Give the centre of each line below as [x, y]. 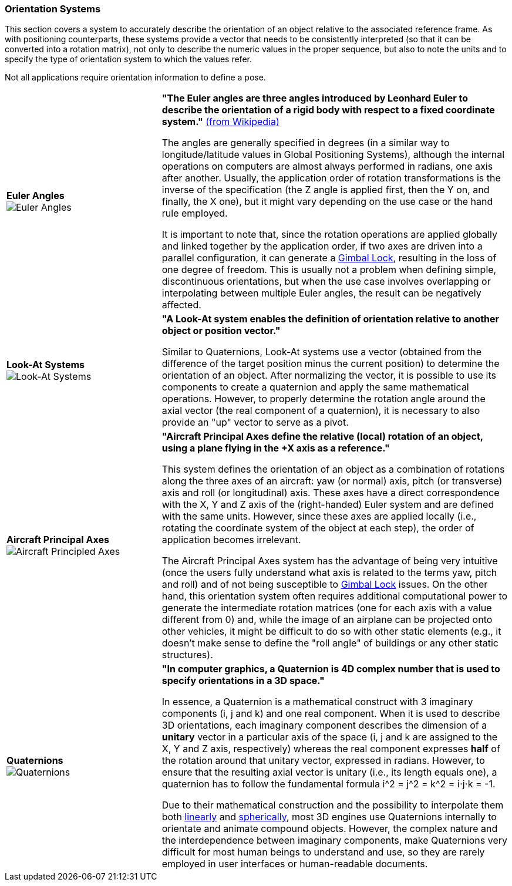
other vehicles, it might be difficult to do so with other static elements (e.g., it [331, 631]
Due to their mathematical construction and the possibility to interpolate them [333, 805]
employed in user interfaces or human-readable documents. [295, 864]
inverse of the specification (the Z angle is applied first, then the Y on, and [326, 190]
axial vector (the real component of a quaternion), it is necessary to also [321, 411]
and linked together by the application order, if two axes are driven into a [322, 246]
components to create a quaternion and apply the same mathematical [315, 387]
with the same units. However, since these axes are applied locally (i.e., [319, 516]
